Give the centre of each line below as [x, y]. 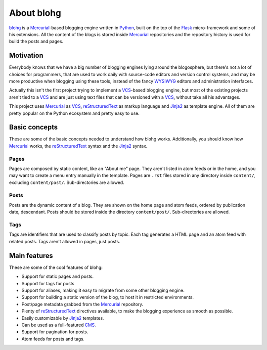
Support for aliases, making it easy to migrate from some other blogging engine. [103, 290]
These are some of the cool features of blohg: [56, 267]
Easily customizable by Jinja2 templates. [63, 318]
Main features [31, 255]
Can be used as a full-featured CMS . [59, 325]
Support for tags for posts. [49, 283]
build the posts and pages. [36, 42]
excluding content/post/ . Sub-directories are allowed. [67, 182]
